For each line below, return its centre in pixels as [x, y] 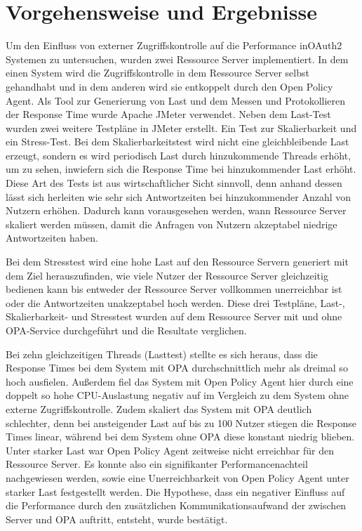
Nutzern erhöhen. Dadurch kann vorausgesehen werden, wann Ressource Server [176, 210]
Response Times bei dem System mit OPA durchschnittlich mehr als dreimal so [177, 368]
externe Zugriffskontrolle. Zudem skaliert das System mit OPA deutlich [159, 408]
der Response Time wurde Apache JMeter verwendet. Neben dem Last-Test [168, 114]
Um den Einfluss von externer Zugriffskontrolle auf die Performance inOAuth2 [174, 45]
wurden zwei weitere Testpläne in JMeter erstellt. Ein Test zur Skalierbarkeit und [181, 127]
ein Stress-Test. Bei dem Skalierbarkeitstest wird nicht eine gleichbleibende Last [177, 142]
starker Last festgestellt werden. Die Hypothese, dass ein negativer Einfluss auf [175, 491]
